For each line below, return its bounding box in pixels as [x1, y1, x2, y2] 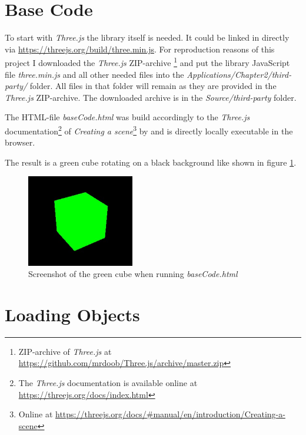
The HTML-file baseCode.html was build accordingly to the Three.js [5, 111, 250, 123]
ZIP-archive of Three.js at [18, 345, 112, 357]
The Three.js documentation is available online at [18, 377, 198, 389]
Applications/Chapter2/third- [187, 68, 292, 80]
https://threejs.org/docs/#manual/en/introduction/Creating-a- [55, 408, 285, 420]
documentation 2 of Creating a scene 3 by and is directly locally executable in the [5, 123, 293, 137]
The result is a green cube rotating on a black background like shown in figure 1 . [5, 156, 297, 168]
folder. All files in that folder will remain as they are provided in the [29, 80, 277, 92]
